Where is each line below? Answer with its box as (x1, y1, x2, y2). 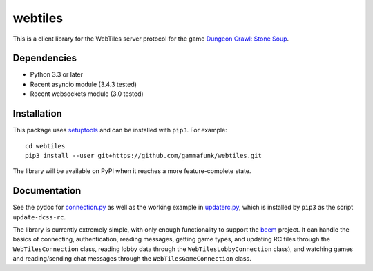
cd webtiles (25, 142, 66, 150)
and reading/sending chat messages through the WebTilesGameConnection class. (12, 254, 251, 263)
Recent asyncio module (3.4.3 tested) (30, 80, 137, 88)
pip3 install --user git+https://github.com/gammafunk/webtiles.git (25, 152, 262, 159)
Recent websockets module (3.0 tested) (30, 90, 144, 98)
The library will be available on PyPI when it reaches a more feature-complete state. (12, 167, 251, 175)
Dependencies (12, 52, 77, 64)
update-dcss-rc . (12, 212, 66, 221)
